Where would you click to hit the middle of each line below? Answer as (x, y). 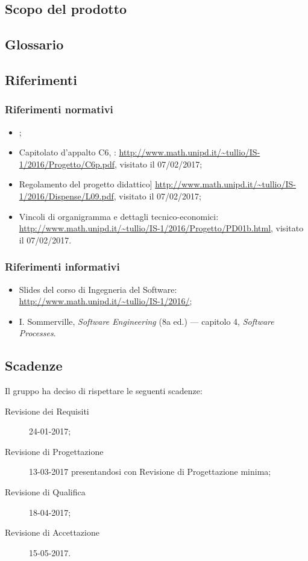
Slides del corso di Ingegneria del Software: (98, 289)
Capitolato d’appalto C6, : (68, 152)
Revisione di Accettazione (52, 532)
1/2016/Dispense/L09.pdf (66, 196)
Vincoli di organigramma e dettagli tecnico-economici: (119, 216)
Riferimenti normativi (59, 109)
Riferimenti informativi (62, 267)
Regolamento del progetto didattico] (86, 184)
